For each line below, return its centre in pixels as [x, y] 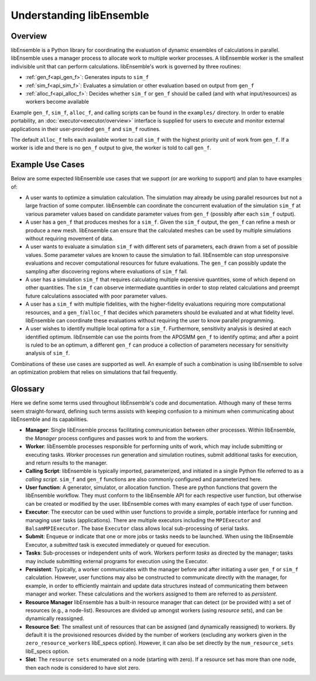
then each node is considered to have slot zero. [83, 668]
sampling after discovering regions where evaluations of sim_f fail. [107, 271]
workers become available [57, 102]
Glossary [28, 389]
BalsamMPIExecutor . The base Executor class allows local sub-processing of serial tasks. [137, 528]
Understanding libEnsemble [80, 15]
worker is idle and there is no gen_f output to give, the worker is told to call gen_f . [111, 148]
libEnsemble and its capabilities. [49, 419]
